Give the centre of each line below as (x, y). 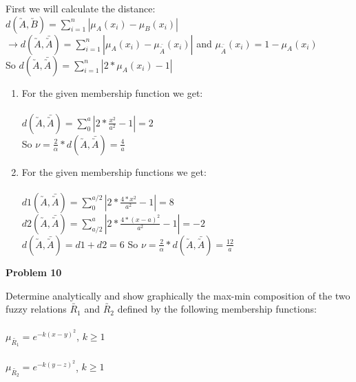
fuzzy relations (36, 309)
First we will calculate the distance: (81, 8)
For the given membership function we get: (112, 92)
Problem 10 (34, 272)
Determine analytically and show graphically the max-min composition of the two (178, 295)
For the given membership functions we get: (114, 171)
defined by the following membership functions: (217, 309)
